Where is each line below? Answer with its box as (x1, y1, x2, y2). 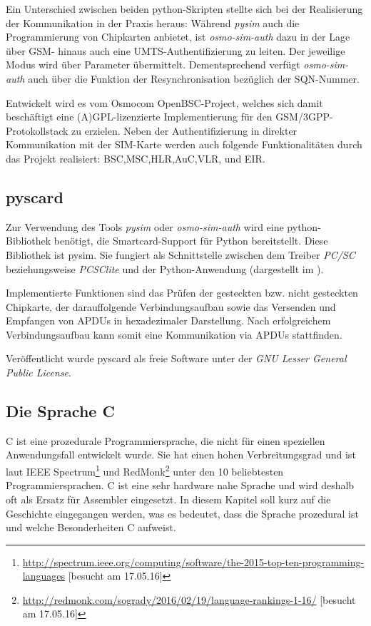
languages (22, 568, 65, 583)
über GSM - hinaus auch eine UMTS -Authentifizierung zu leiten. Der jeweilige (6, 43, 345, 58)
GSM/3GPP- (275, 109, 333, 124)
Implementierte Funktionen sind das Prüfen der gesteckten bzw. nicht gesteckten (6, 285, 358, 300)
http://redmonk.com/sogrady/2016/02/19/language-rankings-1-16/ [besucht (22, 592, 356, 607)
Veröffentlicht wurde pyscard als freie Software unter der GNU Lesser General (6, 351, 347, 366)
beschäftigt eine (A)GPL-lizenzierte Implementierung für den (6, 109, 273, 124)
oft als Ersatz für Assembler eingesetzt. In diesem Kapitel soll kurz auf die (6, 491, 331, 506)
